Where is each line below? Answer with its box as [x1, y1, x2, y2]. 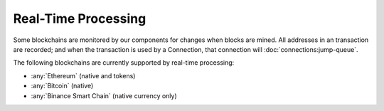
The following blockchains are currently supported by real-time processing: [13, 58, 235, 67]
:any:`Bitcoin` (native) [31, 82, 94, 90]
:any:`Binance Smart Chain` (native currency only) [31, 91, 177, 100]
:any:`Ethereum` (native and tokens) [31, 71, 136, 80]
